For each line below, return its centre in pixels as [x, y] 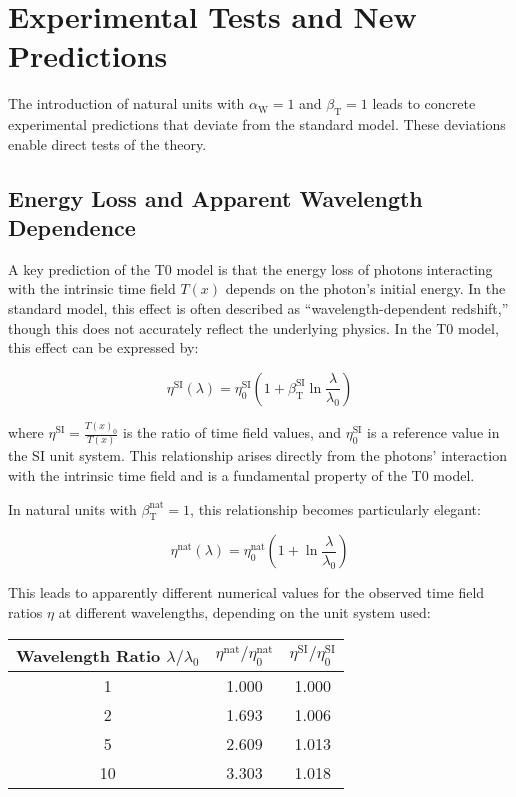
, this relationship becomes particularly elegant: [335, 508]
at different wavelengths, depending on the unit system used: [244, 612]
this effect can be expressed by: [103, 347]
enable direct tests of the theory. [107, 143]
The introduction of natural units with [126, 103]
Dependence [72, 227]
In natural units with [72, 508]
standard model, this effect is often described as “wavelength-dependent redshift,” [258, 308]
